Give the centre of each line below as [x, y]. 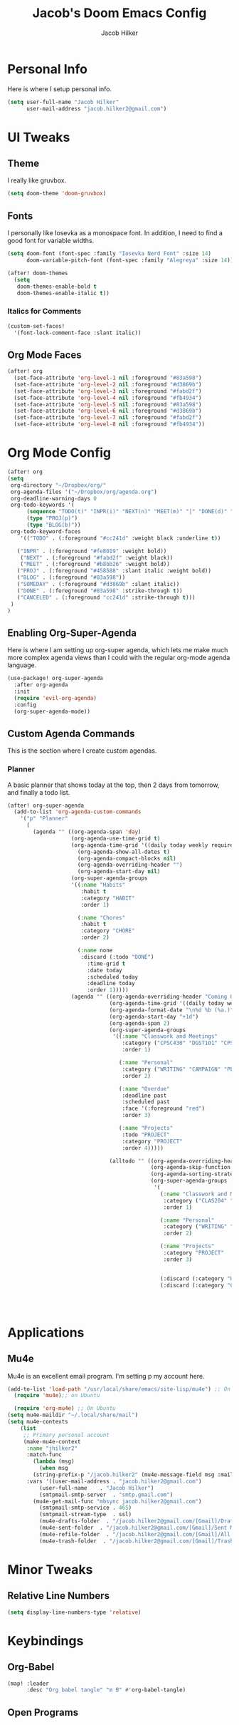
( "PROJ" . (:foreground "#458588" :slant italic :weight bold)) [114, 571]
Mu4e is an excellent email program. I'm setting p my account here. [106, 1376]
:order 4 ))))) [143, 1148]
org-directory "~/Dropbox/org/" [58, 485]
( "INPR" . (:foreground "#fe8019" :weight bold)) [92, 551]
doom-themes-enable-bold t [57, 287]
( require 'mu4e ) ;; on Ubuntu [57, 1396]
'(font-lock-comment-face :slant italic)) [78, 333]
